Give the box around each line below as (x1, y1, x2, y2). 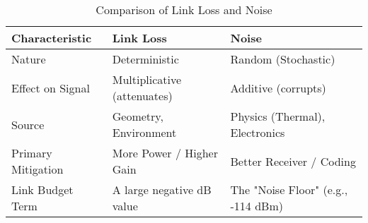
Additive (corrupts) (230, 79, 326, 96)
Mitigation (11, 161, 64, 177)
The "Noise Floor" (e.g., (230, 181, 348, 198)
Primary (11, 145, 52, 161)
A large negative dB (112, 181, 212, 198)
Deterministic (112, 51, 179, 67)
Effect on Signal (11, 79, 90, 96)
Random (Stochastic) (230, 51, 335, 67)
